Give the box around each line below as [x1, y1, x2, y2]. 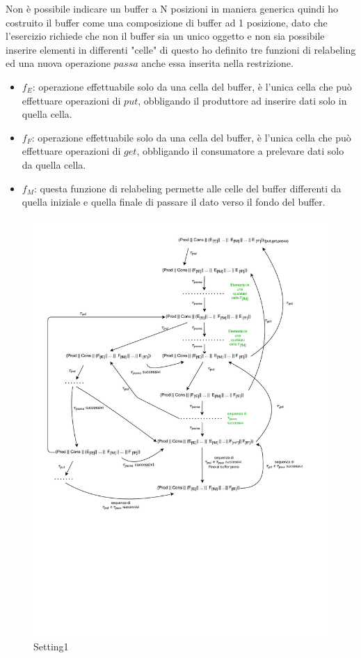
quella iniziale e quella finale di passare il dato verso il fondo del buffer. [22, 194, 326, 209]
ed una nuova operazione [6, 56, 111, 70]
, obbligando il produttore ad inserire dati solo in [138, 93, 347, 107]
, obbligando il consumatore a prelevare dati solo [136, 144, 344, 158]
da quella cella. [22, 157, 86, 171]
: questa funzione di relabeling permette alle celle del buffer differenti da [33, 181, 342, 195]
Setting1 [33, 639, 69, 653]
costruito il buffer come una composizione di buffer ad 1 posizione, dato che [6, 15, 328, 29]
